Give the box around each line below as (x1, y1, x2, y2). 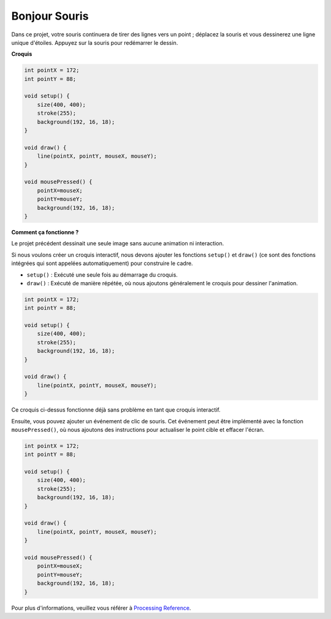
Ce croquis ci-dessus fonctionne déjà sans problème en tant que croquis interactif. (11, 406, 221, 413)
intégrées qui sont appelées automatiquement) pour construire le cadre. (11, 260, 193, 267)
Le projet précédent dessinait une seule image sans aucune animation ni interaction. (11, 240, 224, 247)
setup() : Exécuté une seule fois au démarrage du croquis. (26, 271, 178, 279)
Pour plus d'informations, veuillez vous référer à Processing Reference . (11, 604, 191, 612)
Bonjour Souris (11, 9, 89, 23)
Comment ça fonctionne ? (11, 228, 79, 236)
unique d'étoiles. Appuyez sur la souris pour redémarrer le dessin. (11, 39, 178, 46)
